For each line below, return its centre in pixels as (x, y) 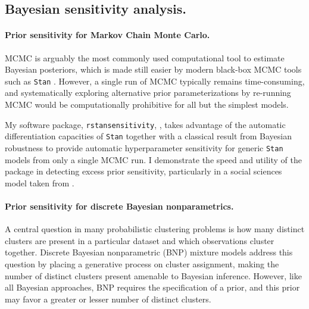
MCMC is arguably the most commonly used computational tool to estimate (145, 57)
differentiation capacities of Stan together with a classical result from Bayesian (149, 136)
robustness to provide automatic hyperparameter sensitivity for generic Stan (144, 147)
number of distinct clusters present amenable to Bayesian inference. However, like (153, 275)
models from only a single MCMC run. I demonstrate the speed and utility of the (153, 159)
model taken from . (40, 182)
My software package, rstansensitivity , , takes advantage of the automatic (145, 124)
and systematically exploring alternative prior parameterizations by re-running (148, 93)
